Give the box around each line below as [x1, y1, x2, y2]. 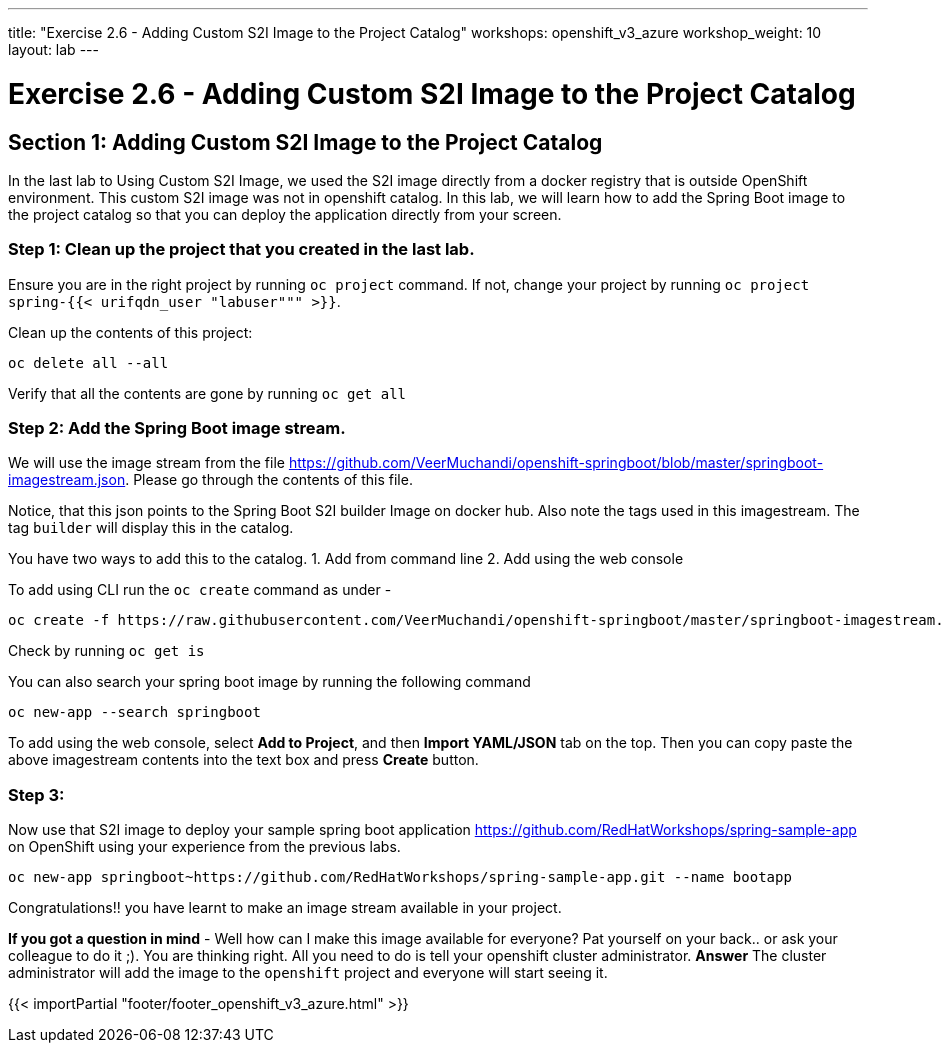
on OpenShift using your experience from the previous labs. [8, 838, 401, 856]
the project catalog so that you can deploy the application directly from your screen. [8, 205, 562, 223]
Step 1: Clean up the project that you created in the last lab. [8, 239, 475, 260]
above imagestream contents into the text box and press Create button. [8, 751, 479, 769]
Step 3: [8, 784, 65, 805]
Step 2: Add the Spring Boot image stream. [8, 418, 346, 439]
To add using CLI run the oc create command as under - [8, 581, 392, 599]
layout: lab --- [8, 41, 99, 58]
